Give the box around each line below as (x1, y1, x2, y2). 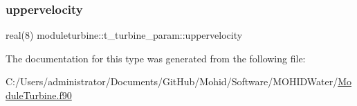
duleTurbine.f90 (6, 88, 72, 102)
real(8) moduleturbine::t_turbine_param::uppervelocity (6, 28, 243, 42)
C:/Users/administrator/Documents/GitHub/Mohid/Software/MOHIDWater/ (6, 74, 338, 89)
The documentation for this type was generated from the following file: (6, 51, 306, 65)
